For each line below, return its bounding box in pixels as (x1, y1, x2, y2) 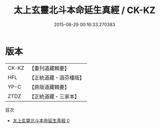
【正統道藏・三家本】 (29, 93, 79, 100)
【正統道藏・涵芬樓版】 (29, 74, 85, 81)
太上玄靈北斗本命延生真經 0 (12, 117, 70, 123)
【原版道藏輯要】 (29, 83, 69, 90)
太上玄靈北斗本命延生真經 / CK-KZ (13, 5, 156, 16)
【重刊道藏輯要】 (29, 65, 69, 72)
